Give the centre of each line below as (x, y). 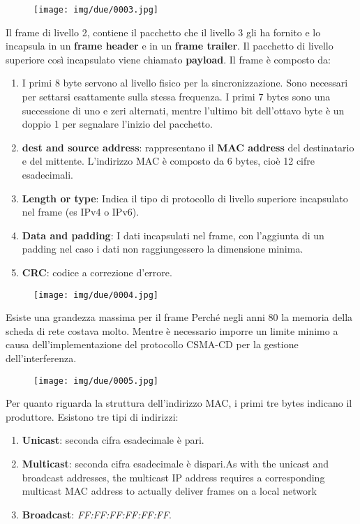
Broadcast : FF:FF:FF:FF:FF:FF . (97, 514)
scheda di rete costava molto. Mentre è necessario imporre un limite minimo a (172, 330)
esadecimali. (47, 174)
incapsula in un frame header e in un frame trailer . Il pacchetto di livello (170, 46)
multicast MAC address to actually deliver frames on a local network (169, 491)
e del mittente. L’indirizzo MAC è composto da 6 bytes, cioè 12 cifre (168, 161)
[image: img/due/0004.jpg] (96, 295)
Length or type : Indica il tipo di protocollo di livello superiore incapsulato (185, 198)
